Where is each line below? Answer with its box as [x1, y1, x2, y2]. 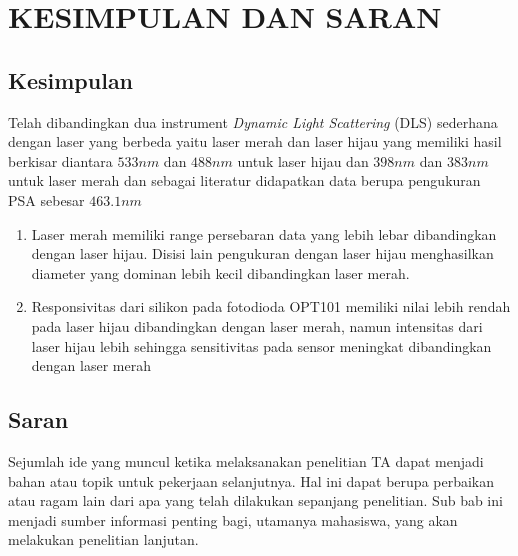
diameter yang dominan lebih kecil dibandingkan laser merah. [31, 262, 410, 283]
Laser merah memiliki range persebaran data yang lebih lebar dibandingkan [31, 223, 497, 244]
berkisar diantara [8, 150, 113, 171]
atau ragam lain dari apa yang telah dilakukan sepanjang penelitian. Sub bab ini [8, 490, 503, 511]
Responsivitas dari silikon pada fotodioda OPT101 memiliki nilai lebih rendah [31, 296, 511, 317]
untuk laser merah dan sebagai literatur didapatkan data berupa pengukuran [8, 170, 481, 191]
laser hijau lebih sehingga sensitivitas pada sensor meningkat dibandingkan [31, 335, 492, 356]
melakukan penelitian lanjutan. [8, 529, 199, 550]
